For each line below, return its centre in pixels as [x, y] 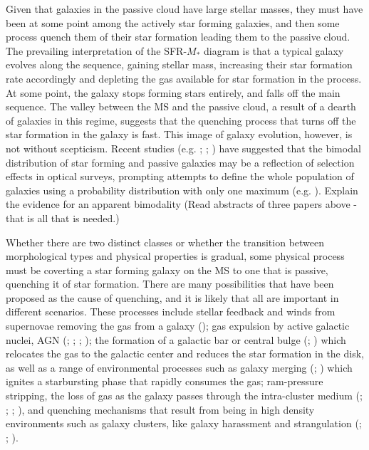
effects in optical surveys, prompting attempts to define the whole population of [180, 176]
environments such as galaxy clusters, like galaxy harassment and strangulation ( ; [184, 423]
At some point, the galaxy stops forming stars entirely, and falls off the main [173, 92]
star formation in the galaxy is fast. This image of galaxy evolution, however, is [179, 134]
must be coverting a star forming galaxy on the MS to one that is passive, [167, 270]
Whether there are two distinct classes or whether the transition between [165, 242]
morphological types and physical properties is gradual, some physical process [175, 256]
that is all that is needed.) [63, 218]
